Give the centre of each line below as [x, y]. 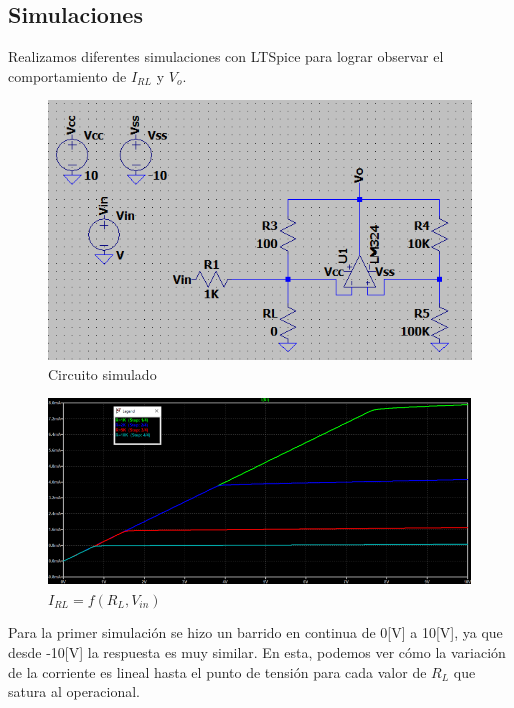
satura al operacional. [74, 691]
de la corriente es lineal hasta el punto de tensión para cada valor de [217, 671]
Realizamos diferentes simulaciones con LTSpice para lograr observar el [226, 56]
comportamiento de [67, 75]
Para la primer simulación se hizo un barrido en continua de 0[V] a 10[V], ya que [255, 632]
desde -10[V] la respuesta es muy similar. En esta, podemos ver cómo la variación [257, 651]
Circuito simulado [102, 373]
